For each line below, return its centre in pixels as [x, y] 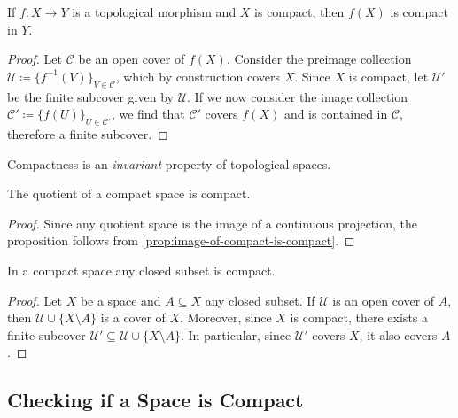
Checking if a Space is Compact [155, 400]
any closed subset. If [260, 300]
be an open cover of [132, 59]
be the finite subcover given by [90, 96]
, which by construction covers [198, 76]
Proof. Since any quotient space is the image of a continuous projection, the [212, 223]
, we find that [148, 114]
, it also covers [398, 334]
